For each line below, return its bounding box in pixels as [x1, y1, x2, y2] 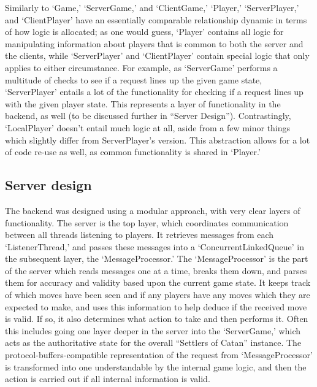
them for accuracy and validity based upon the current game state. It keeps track [5, 276, 311, 289]
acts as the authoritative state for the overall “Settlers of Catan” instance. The [5, 336, 302, 349]
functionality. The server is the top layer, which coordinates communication [5, 216, 289, 229]
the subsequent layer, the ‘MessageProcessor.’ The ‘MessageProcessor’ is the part [5, 252, 308, 265]
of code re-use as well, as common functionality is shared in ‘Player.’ [5, 145, 261, 158]
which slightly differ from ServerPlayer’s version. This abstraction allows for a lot [5, 133, 310, 146]
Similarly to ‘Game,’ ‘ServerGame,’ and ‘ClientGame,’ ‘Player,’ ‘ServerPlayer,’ [5, 1, 299, 13]
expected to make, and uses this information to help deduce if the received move [5, 300, 307, 313]
